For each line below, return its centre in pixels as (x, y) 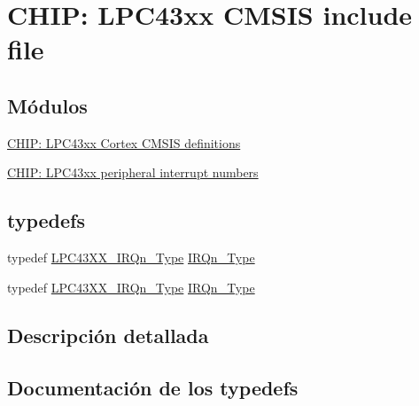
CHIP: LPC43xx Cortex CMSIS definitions (124, 142)
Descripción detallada (108, 335)
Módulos (47, 105)
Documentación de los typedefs (153, 387)
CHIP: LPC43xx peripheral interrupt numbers (133, 172)
